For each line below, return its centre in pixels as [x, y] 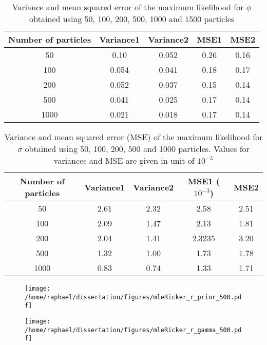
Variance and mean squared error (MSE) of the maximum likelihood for [133, 137]
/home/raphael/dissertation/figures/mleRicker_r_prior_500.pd [133, 297]
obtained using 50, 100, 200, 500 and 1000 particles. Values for [137, 149]
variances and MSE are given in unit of [124, 160]
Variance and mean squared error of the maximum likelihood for [128, 7]
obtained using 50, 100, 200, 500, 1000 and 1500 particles [132, 19]
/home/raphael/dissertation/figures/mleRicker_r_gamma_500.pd [133, 330]
